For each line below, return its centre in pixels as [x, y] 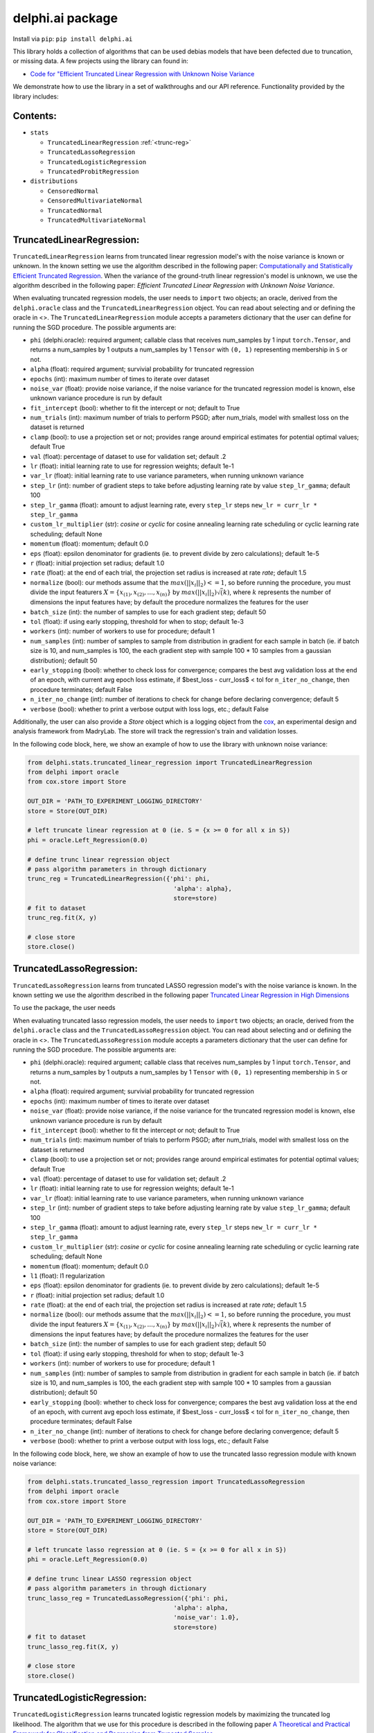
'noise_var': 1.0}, [206, 1618]
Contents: [35, 116]
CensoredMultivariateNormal [95, 201]
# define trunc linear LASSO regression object [109, 1578]
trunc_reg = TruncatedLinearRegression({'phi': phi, [119, 879]
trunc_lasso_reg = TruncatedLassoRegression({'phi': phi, [128, 1598]
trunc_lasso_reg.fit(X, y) [73, 1647]
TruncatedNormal [75, 210]
